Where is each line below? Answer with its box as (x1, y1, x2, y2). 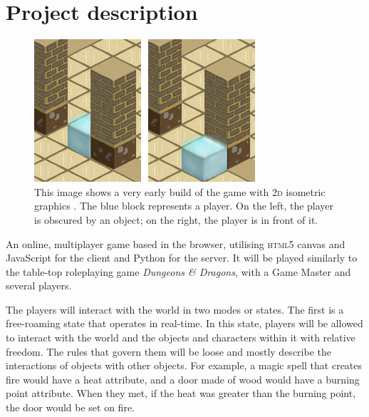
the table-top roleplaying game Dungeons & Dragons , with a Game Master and (6, 264, 351, 279)
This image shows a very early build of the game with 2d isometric (34, 184, 326, 199)
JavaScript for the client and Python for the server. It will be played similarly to (6, 250, 358, 265)
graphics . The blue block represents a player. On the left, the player (34, 198, 334, 213)
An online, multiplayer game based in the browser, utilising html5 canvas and (6, 236, 345, 251)
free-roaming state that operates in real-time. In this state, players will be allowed (6, 316, 363, 331)
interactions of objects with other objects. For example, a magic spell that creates (6, 358, 363, 373)
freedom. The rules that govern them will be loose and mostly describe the (6, 344, 331, 359)
